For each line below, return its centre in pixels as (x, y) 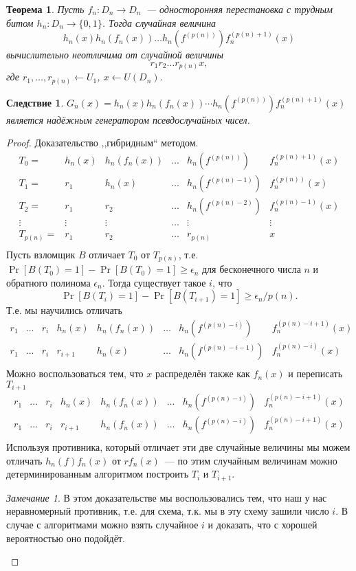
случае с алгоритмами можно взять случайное (102, 525)
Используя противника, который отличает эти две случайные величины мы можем (178, 447)
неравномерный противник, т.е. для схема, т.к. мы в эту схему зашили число (168, 511)
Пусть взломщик (41, 254)
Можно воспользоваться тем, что (75, 373)
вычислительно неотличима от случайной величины (115, 55)
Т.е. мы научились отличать (64, 310)
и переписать (315, 373)
